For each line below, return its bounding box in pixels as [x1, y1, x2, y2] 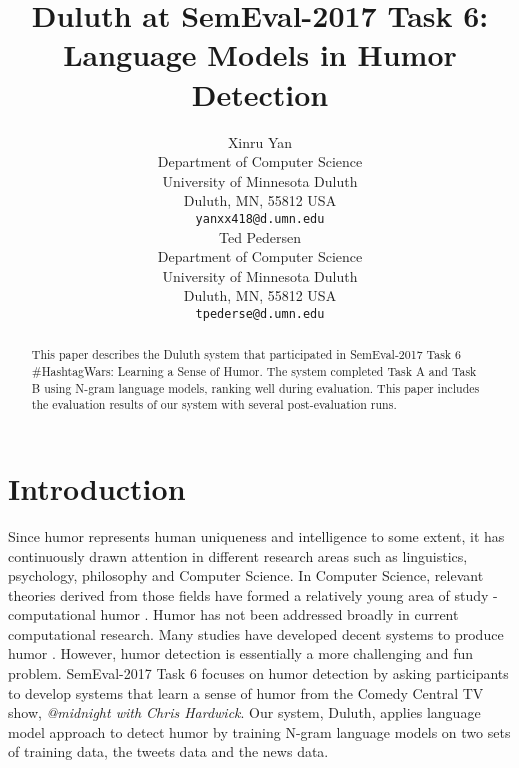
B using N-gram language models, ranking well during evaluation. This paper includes [31, 379, 480, 396]
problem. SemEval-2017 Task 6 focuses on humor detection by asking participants [8, 663, 509, 684]
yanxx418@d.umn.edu [195, 211, 325, 226]
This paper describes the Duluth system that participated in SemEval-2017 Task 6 [31, 346, 462, 363]
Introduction [8, 467, 186, 508]
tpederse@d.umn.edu [195, 306, 325, 321]
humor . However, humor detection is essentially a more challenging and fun [8, 643, 474, 664]
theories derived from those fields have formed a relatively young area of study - [8, 584, 498, 605]
